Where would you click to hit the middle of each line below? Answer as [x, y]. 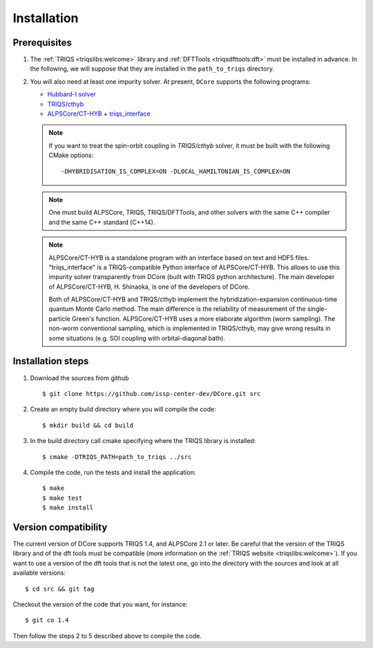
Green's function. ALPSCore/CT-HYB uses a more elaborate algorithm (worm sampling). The [203, 318]
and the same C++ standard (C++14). [102, 222]
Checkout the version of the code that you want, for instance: [100, 604]
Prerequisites [42, 43]
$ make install [68, 508]
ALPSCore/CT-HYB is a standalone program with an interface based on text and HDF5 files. [179, 258]
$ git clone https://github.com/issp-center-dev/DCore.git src [152, 394]
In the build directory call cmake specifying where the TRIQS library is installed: [143, 441]
